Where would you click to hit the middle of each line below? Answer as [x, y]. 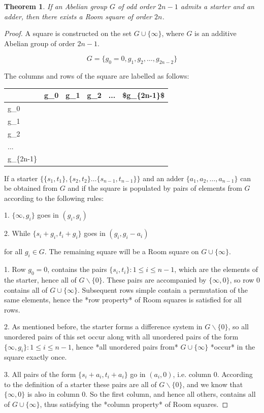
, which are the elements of [216, 269]
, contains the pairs [77, 269]
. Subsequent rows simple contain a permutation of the [163, 289]
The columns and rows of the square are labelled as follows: [97, 76]
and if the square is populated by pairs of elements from [155, 188]
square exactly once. [36, 357]
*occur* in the [233, 346]
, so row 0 [245, 279]
